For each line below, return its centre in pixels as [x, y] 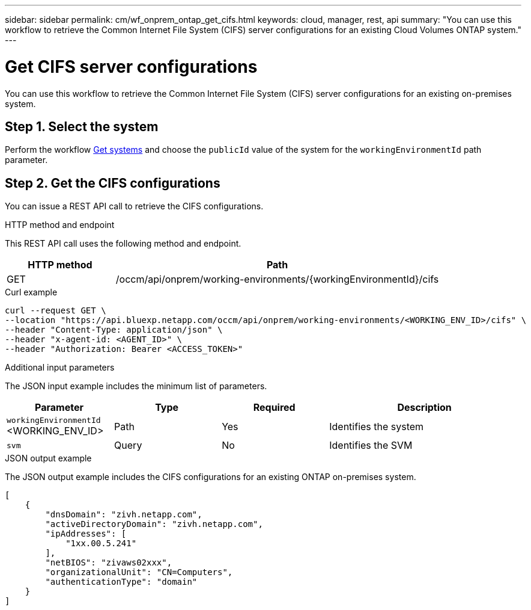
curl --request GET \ [56, 311]
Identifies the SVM [371, 445]
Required [274, 408]
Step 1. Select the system [82, 126]
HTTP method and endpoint [60, 225]
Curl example [31, 292]
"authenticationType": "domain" [121, 582]
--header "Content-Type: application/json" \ [114, 330]
